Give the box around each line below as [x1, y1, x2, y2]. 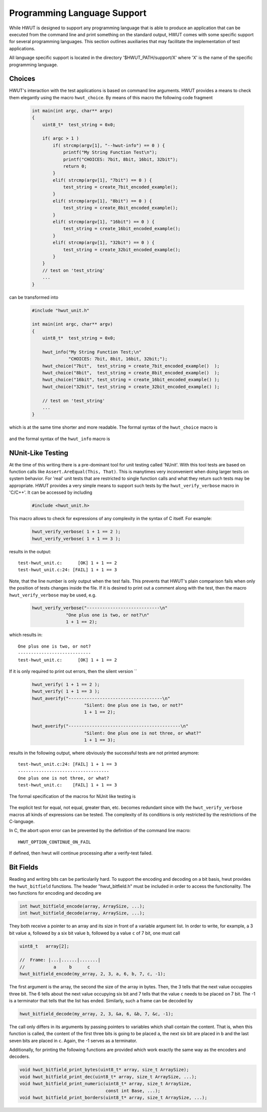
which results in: [9, 632, 43, 638]
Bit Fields [9, 863, 39, 872]
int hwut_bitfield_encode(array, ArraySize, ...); [19, 903, 145, 909]
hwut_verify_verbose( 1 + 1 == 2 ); [32, 529, 121, 534]
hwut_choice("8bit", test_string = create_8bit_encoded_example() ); [42, 370, 220, 376]
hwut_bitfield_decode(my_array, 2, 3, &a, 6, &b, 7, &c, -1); [19, 1011, 174, 1017]
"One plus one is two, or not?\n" [66, 612, 149, 618]
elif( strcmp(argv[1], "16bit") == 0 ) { [52, 219, 155, 225]
